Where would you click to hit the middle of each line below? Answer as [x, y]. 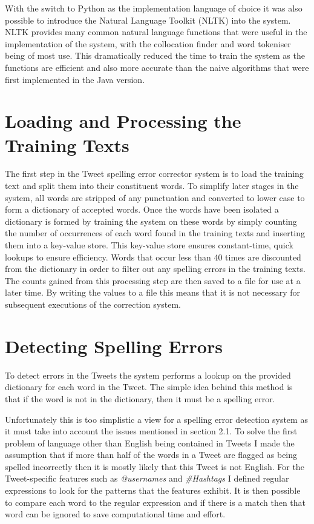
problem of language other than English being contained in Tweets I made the [150, 443]
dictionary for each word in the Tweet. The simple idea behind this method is [149, 387]
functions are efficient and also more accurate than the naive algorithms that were [157, 67]
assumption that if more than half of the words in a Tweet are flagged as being [151, 455]
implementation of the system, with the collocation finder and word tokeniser [148, 43]
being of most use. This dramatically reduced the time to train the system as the [155, 55]
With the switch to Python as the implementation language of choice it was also [154, 8]
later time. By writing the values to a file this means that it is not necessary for [153, 292]
